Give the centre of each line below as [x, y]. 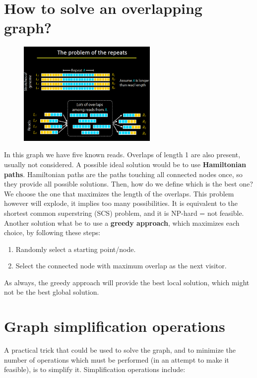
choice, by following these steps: [52, 232]
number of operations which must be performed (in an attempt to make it [117, 359]
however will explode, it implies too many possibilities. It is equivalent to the [121, 203]
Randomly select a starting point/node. [76, 249]
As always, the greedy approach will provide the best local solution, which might [127, 282]
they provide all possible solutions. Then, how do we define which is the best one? [128, 184]
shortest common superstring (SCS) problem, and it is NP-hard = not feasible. [124, 213]
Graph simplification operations [115, 326]
